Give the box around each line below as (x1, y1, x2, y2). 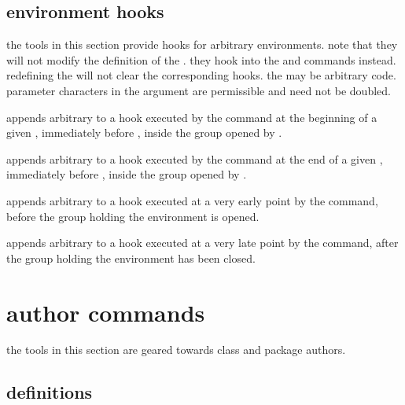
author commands (6, 296, 205, 328)
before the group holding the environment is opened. (6, 208, 260, 224)
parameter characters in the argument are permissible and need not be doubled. (6, 82, 391, 98)
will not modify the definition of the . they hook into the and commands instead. (6, 51, 396, 68)
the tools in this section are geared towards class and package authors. (6, 341, 346, 358)
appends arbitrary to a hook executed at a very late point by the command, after (6, 234, 399, 251)
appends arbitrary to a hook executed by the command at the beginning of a (6, 109, 377, 125)
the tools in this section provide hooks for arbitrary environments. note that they (6, 36, 398, 53)
